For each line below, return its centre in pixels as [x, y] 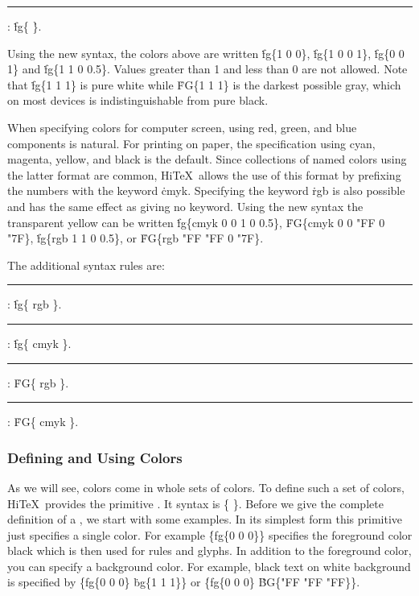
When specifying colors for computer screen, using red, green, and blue [182, 127]
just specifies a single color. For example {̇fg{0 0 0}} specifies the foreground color [210, 534]
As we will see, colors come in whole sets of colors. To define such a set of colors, [206, 487]
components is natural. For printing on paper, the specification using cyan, [191, 143]
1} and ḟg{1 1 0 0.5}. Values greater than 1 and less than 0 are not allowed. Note [207, 69]
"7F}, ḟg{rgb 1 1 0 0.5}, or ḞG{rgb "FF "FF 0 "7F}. [136, 238]
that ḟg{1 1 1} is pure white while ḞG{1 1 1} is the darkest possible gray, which [204, 84]
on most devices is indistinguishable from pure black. [138, 100]
